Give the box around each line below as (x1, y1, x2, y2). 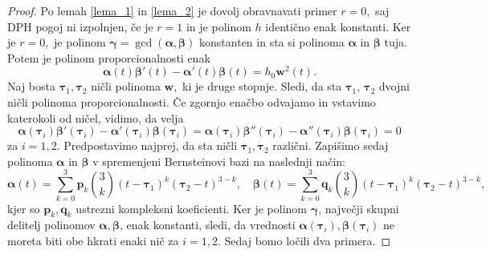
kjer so (7, 200, 40, 216)
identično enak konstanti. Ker (265, 18, 411, 34)
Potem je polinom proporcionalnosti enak (7, 49, 210, 66)
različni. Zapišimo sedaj (272, 137, 389, 154)
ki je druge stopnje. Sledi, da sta (182, 78, 342, 95)
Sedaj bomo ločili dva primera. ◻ (224, 232, 391, 248)
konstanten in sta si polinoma (199, 34, 345, 50)
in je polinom (186, 18, 251, 34)
